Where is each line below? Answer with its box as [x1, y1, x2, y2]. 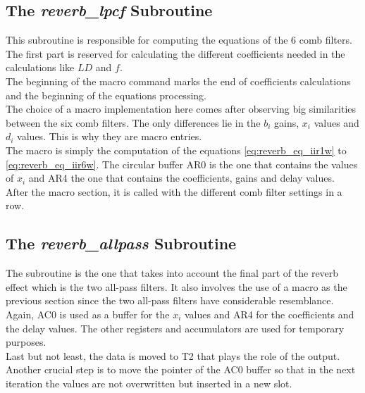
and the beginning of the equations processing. [6, 87, 206, 102]
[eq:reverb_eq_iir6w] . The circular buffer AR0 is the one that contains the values [6, 156, 358, 171]
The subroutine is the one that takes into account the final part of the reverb [6, 266, 339, 280]
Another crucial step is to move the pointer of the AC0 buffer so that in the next [6, 362, 356, 377]
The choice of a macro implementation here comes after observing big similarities [6, 101, 357, 116]
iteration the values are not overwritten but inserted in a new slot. [6, 375, 292, 390]
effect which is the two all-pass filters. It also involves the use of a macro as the [6, 279, 347, 294]
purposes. [6, 335, 47, 349]
